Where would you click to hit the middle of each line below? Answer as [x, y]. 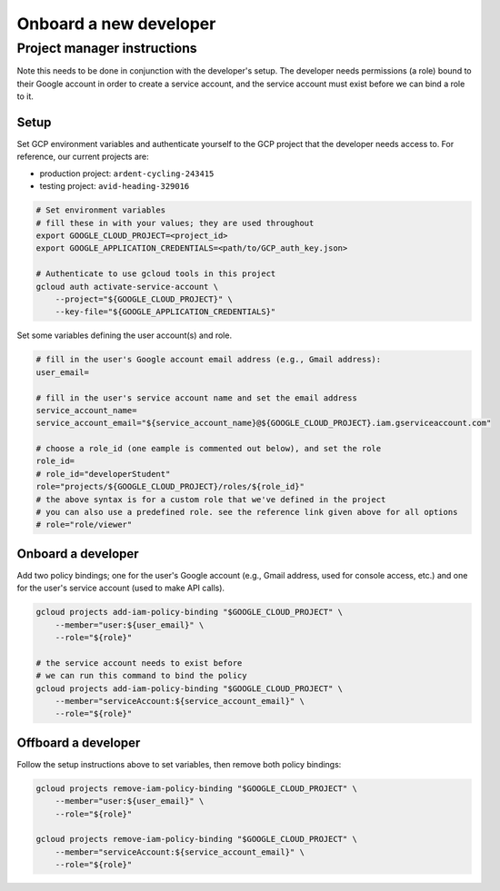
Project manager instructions [107, 48]
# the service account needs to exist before [139, 663]
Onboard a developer [78, 554]
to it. [25, 96]
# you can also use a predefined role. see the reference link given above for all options [247, 512]
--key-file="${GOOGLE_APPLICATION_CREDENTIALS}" [165, 312]
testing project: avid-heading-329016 [115, 186]
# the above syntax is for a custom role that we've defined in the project [211, 499]
